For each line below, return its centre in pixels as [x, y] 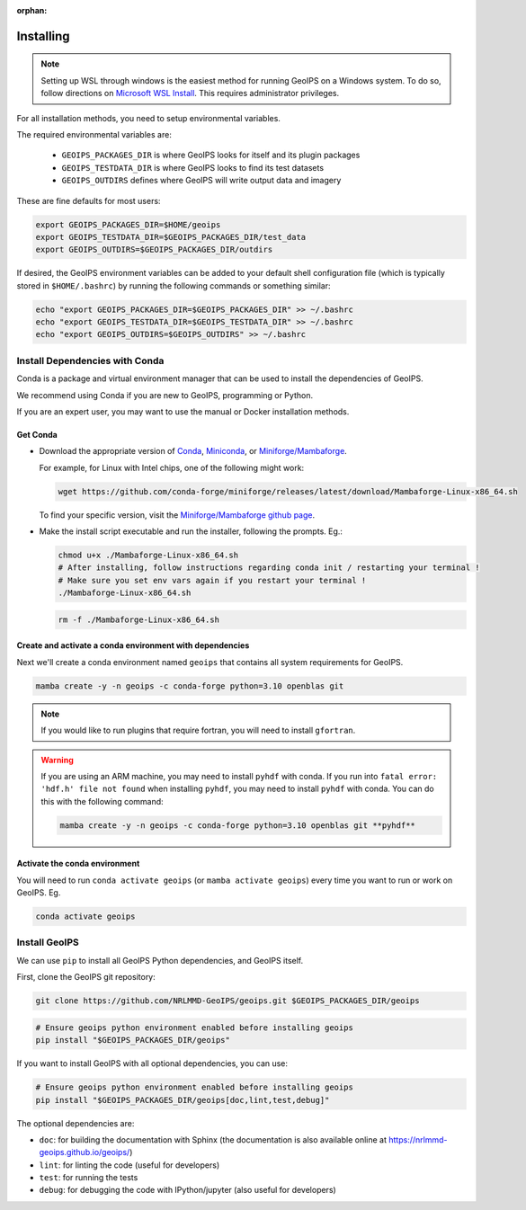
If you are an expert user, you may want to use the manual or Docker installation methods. [183, 411]
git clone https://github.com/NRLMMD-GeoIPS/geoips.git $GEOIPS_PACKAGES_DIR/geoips [227, 1001]
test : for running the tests [89, 1178]
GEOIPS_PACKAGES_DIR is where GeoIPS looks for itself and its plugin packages [211, 155]
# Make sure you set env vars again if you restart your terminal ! [212, 580]
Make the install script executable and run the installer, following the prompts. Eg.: [191, 531]
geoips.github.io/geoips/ [85, 1152]
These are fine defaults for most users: [89, 200]
